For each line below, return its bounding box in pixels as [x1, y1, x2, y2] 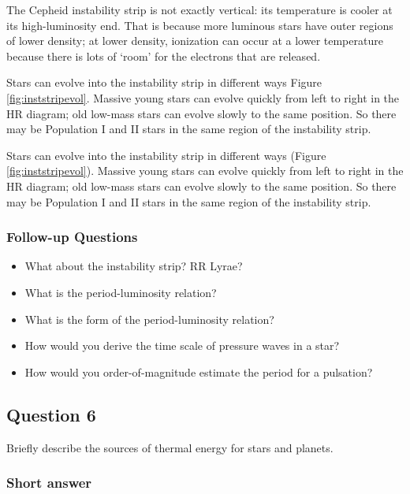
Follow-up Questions [6, 227, 138, 247]
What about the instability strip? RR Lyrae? [24, 258, 243, 274]
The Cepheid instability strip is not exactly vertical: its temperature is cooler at [6, 2, 393, 17]
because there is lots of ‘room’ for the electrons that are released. [6, 47, 321, 64]
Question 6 [6, 402, 96, 426]
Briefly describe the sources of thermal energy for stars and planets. [6, 439, 334, 455]
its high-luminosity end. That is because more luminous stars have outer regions [6, 17, 393, 33]
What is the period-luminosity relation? [24, 284, 217, 300]
